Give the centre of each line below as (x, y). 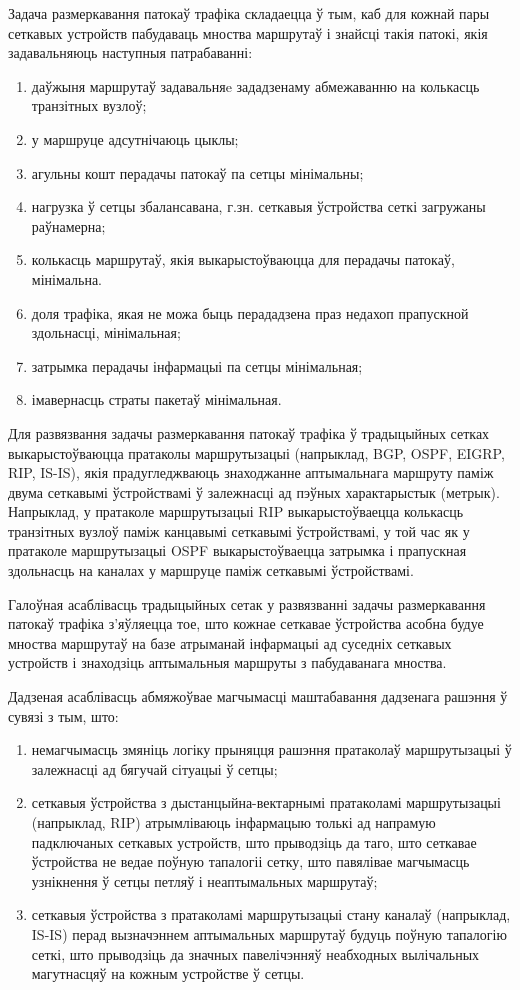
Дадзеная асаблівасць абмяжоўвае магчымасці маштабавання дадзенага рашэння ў (258, 696)
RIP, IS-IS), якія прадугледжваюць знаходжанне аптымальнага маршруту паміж (251, 472)
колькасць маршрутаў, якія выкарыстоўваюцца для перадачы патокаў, (243, 259)
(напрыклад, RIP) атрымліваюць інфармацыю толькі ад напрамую (233, 822)
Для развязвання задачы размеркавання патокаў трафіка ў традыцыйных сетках (249, 432)
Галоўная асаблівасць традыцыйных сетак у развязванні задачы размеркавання (247, 603)
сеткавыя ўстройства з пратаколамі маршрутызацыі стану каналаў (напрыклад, (271, 914)
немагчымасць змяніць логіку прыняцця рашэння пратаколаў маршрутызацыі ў (271, 749)
